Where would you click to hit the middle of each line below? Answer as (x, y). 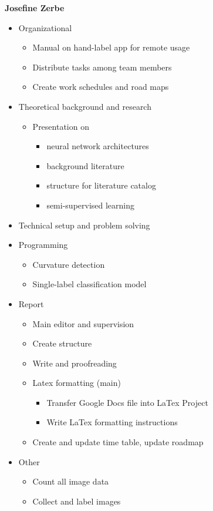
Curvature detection (69, 264)
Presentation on (61, 126)
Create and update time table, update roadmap (118, 442)
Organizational (45, 27)
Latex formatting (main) (77, 383)
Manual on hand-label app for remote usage (111, 47)
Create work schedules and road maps (101, 87)
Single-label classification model (89, 284)
